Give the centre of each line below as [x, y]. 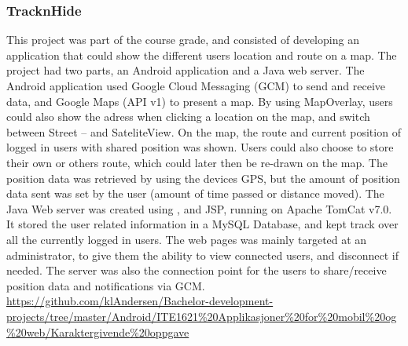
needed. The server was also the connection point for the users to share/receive [197, 270]
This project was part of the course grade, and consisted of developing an [183, 40]
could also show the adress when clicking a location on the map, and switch [188, 117]
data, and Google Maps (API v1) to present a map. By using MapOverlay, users [200, 101]
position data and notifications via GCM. [106, 285]
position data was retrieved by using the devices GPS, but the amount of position [203, 178]
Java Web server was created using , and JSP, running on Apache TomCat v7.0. [199, 208]
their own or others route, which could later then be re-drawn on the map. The [197, 162]
